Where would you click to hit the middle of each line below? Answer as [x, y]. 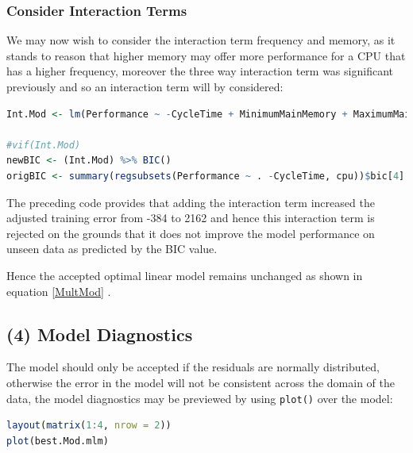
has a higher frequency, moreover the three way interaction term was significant [200, 71]
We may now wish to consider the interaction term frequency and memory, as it [201, 40]
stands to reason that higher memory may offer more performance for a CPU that [206, 55]
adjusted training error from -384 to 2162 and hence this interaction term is [191, 218]
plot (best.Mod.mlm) [58, 441]
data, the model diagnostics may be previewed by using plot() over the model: [200, 398]
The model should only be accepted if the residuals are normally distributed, [193, 367]
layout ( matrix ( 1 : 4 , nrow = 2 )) [89, 426]
